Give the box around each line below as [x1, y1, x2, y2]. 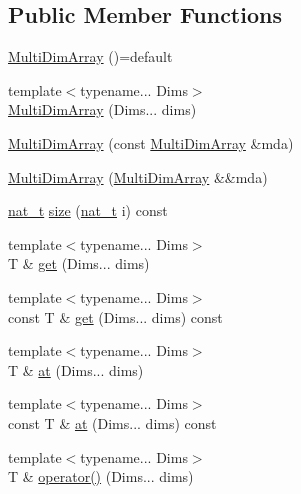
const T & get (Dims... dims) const [8, 306, 223, 327]
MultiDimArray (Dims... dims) [8, 99, 197, 120]
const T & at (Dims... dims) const [8, 412, 217, 433]
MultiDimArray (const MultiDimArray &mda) [8, 132, 294, 153]
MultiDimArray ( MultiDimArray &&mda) [8, 166, 268, 187]
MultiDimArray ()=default [8, 46, 173, 67]
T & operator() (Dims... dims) [8, 466, 194, 487]
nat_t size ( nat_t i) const [8, 200, 168, 221]
